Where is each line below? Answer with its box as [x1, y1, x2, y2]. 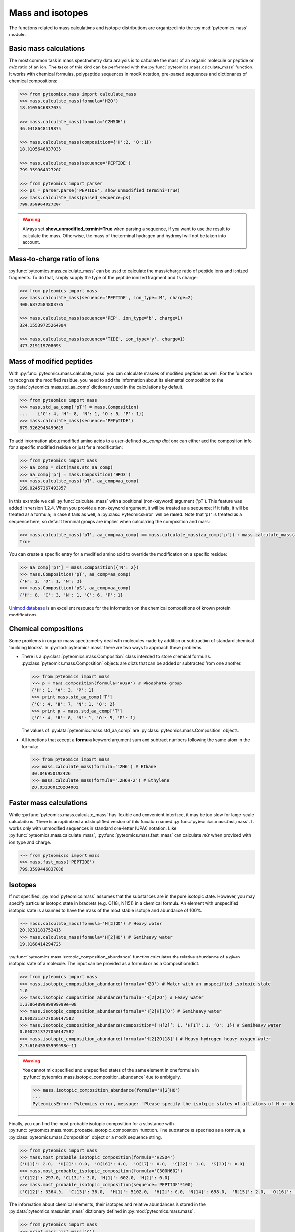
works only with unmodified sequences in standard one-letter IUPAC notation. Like [9, 825, 177, 831]
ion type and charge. [9, 839, 51, 845]
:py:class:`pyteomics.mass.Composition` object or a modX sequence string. [9, 1134, 162, 1140]
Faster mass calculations [9, 799, 88, 807]
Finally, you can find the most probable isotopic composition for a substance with [9, 1120, 174, 1126]
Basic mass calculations [9, 44, 85, 53]
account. [22, 240, 40, 245]
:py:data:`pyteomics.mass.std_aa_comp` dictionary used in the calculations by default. [9, 384, 184, 390]
